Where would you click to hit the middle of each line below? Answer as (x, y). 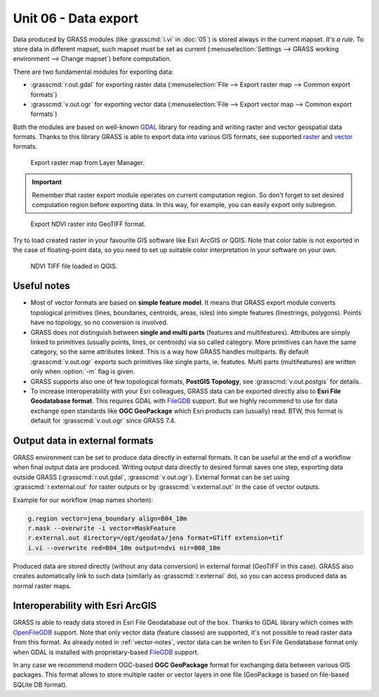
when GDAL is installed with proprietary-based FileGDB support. (106, 652)
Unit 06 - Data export (75, 18)
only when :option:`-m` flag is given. (83, 371)
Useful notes (41, 286)
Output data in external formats (83, 440)
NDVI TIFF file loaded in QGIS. (74, 266)
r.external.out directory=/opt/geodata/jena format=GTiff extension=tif (155, 538)
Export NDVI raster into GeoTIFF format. (88, 224)
